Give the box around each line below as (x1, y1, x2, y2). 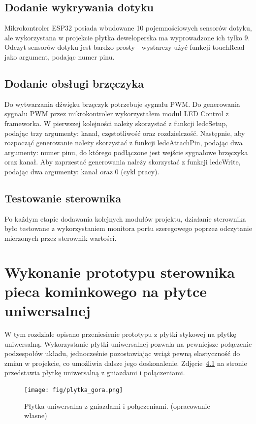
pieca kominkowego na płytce (4, 281, 207, 301)
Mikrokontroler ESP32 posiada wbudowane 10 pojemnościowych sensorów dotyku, (4, 23, 252, 33)
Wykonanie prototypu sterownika (4, 261, 235, 282)
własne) (24, 410, 47, 421)
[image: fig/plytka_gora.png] (24, 386, 123, 393)
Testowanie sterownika (4, 190, 122, 205)
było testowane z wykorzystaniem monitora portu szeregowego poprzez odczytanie (4, 223, 252, 233)
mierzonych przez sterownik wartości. (4, 232, 117, 243)
